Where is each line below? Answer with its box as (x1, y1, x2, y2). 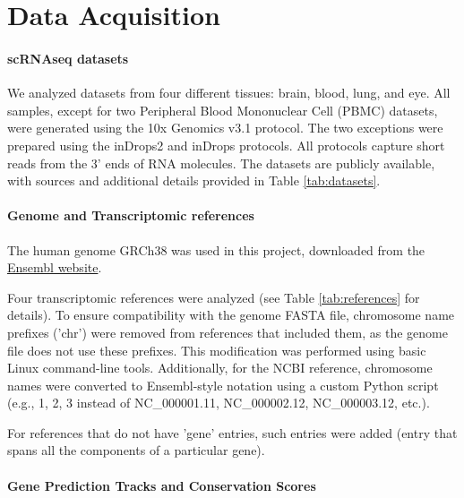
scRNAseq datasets (7, 48, 129, 67)
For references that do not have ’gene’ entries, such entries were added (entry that (7, 423, 458, 442)
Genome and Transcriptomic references (7, 206, 254, 225)
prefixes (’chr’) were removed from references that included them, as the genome (7, 322, 448, 341)
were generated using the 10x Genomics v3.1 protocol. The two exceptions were (7, 118, 443, 137)
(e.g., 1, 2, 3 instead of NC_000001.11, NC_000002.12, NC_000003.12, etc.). (7, 393, 430, 412)
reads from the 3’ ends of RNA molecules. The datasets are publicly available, (7, 153, 435, 172)
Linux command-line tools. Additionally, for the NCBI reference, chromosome (7, 358, 433, 377)
